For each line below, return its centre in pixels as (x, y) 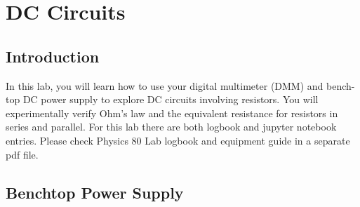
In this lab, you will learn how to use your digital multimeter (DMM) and (165, 85)
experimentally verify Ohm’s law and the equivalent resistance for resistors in (172, 113)
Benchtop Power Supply (95, 192)
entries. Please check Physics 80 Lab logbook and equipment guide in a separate (178, 140)
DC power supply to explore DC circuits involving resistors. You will (171, 99)
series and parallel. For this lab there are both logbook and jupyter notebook (171, 127)
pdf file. (22, 154)
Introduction (53, 56)
